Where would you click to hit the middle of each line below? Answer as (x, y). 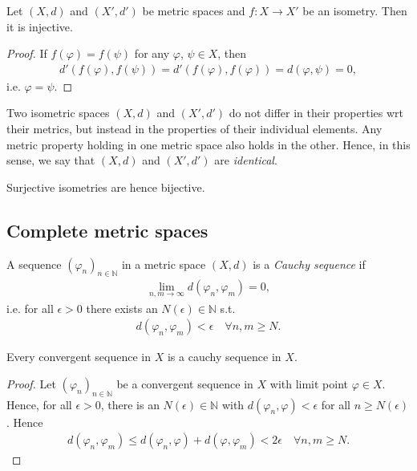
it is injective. (40, 26)
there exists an (122, 308)
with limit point (309, 383)
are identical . (246, 160)
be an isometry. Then (355, 10)
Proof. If (27, 53)
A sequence (34, 264)
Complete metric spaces (107, 230)
